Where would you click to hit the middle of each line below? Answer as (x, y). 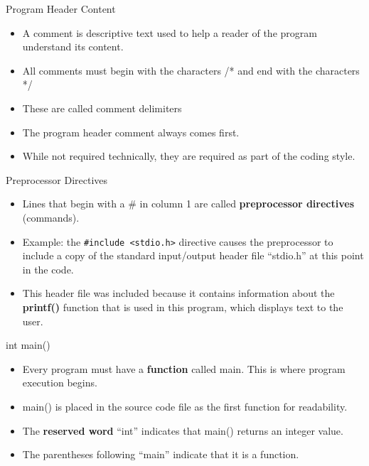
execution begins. (60, 383)
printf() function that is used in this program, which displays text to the (183, 307)
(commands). (51, 217)
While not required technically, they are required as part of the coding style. (189, 156)
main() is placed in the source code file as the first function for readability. (185, 406)
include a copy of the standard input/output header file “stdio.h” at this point (193, 255)
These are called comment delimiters (102, 108)
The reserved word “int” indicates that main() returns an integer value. (183, 430)
